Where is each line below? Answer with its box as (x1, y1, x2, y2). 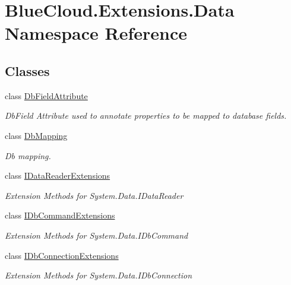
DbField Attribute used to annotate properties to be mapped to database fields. (5, 109, 287, 122)
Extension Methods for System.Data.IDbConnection (5, 269, 192, 281)
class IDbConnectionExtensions (5, 249, 119, 261)
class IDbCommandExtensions (5, 209, 115, 221)
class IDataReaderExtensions (5, 169, 110, 182)
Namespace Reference (5, 21, 187, 45)
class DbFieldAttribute (5, 89, 88, 102)
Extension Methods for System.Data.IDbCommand (5, 229, 188, 241)
